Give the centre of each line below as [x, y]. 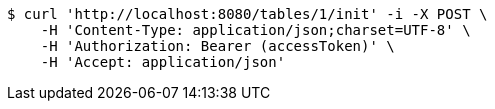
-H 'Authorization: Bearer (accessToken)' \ [217, 46]
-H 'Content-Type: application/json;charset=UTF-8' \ [255, 30]
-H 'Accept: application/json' [163, 62]
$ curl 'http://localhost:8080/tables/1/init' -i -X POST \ [247, 14]
